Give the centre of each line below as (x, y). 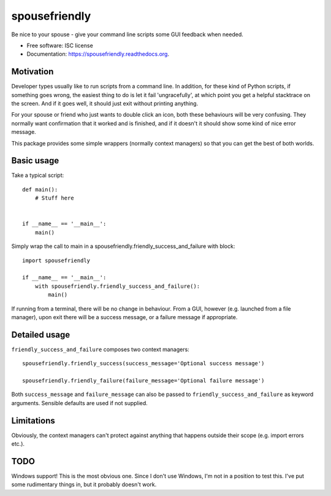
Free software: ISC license (60, 45)
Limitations (33, 420)
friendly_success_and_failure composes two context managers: (100, 349)
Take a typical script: (38, 176)
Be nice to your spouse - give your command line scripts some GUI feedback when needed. (127, 34)
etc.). (18, 444)
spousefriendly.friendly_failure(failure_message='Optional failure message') (143, 381)
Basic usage (35, 161)
